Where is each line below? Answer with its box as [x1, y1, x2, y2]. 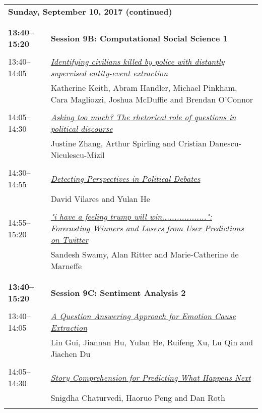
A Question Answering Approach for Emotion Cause [50, 310, 236, 322]
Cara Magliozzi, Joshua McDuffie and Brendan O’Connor [50, 93, 253, 105]
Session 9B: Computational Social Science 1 [50, 32, 228, 44]
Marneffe [50, 260, 82, 272]
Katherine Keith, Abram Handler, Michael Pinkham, [50, 82, 237, 93]
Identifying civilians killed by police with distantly [50, 56, 225, 67]
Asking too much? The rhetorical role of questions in [50, 111, 236, 123]
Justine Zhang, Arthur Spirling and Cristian [50, 137, 207, 149]
